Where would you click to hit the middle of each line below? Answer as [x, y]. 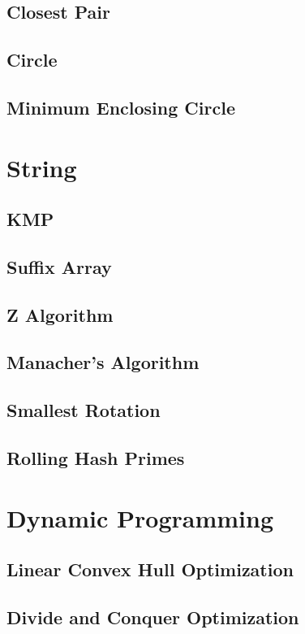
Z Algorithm [60, 314]
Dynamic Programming [140, 517]
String [42, 167]
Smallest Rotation [84, 410]
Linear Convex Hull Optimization [150, 569]
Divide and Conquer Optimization [153, 617]
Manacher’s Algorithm [103, 362]
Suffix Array [59, 266]
